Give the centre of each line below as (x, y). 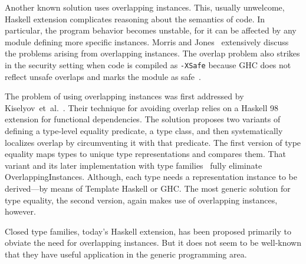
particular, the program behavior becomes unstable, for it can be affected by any (151, 30)
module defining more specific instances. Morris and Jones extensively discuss (147, 41)
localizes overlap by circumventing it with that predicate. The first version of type (153, 142)
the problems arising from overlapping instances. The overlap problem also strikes (152, 53)
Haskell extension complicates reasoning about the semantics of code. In (135, 19)
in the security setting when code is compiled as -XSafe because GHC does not (148, 64)
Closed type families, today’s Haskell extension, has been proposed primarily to (148, 231)
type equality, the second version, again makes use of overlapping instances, (141, 200)
